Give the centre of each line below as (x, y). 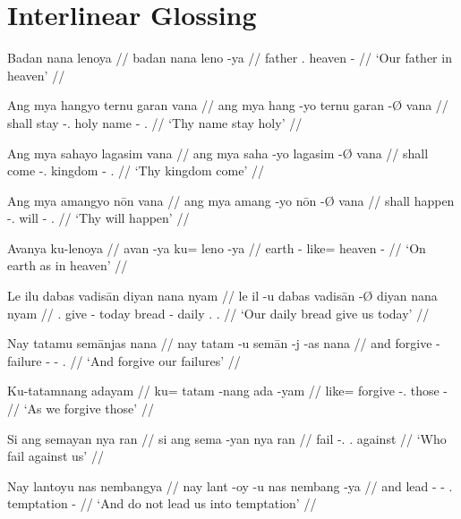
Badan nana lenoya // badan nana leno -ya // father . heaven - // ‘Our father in (230, 58)
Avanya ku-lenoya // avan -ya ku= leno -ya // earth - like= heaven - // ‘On (217, 247)
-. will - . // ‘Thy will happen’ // (98, 218)
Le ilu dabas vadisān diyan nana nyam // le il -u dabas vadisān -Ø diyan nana (222, 296)
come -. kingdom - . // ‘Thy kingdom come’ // (136, 170)
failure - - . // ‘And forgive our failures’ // (124, 360)
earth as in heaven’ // (68, 265)
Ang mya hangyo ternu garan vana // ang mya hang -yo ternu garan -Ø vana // (228, 105)
